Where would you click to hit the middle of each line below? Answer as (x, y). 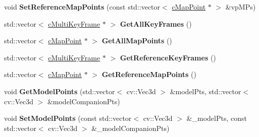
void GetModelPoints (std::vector (60, 91)
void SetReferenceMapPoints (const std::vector (82, 7)
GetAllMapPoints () (137, 41)
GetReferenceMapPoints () (149, 74)
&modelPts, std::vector (205, 91)
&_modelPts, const (217, 118)
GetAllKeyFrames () (156, 23)
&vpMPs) (241, 7)
